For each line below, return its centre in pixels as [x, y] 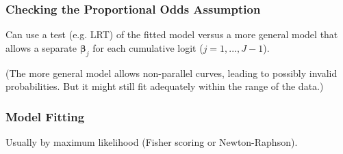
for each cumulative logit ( [148, 47]
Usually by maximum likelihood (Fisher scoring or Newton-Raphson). [152, 142]
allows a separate [41, 47]
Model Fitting [45, 116]
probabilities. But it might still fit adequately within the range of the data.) [165, 86]
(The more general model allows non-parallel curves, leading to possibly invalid [171, 73]
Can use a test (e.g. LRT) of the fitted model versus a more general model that [172, 34]
